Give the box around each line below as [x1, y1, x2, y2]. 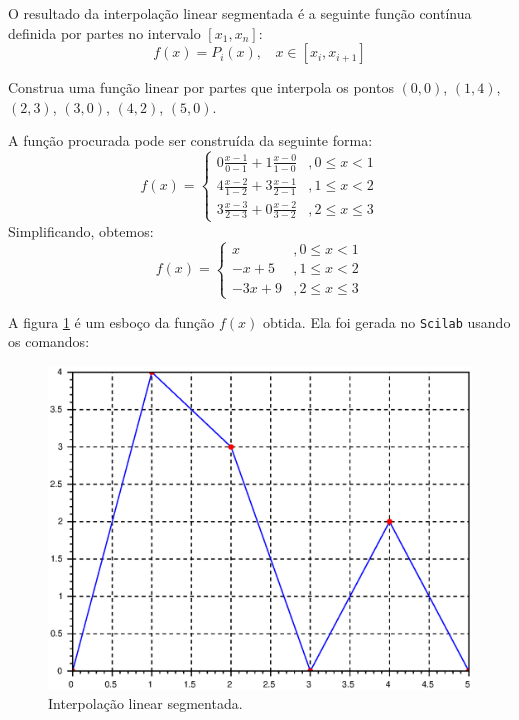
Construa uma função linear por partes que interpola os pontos [8, 77, 394, 98]
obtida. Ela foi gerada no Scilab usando [262, 311, 511, 332]
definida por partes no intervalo [8, 22, 201, 43]
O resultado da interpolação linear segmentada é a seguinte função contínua [8, 3, 472, 23]
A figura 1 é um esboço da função [8, 311, 215, 332]
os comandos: [8, 331, 90, 352]
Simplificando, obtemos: [8, 220, 154, 241]
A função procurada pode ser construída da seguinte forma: [8, 130, 373, 151]
